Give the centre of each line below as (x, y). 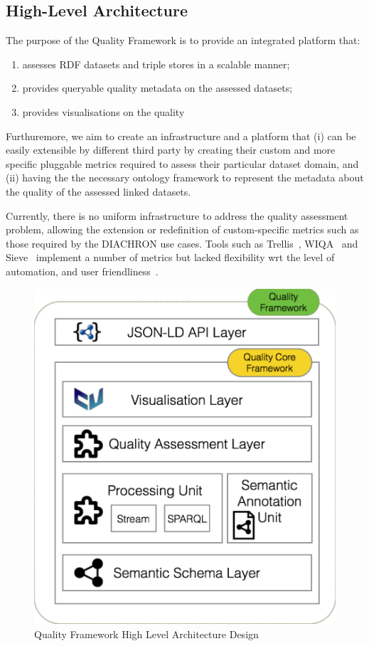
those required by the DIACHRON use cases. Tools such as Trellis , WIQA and (182, 243)
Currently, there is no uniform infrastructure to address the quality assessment (177, 215)
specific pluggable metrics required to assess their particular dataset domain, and (182, 163)
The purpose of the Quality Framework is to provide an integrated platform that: (183, 40)
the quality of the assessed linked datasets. (98, 191)
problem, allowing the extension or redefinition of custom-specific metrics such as (182, 229)
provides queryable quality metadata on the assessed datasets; (157, 88)
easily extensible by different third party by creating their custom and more (171, 150)
